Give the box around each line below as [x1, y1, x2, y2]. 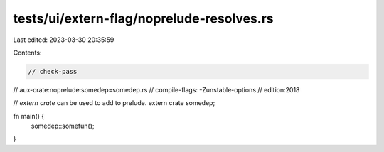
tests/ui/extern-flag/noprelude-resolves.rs [13, 11, 274, 26]
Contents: [13, 48, 42, 57]
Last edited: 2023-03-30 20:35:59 [13, 36, 114, 44]
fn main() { [13, 112, 45, 120]
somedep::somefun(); [31, 121, 95, 131]
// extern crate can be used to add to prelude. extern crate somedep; [13, 99, 215, 107]
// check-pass [28, 67, 78, 75]
